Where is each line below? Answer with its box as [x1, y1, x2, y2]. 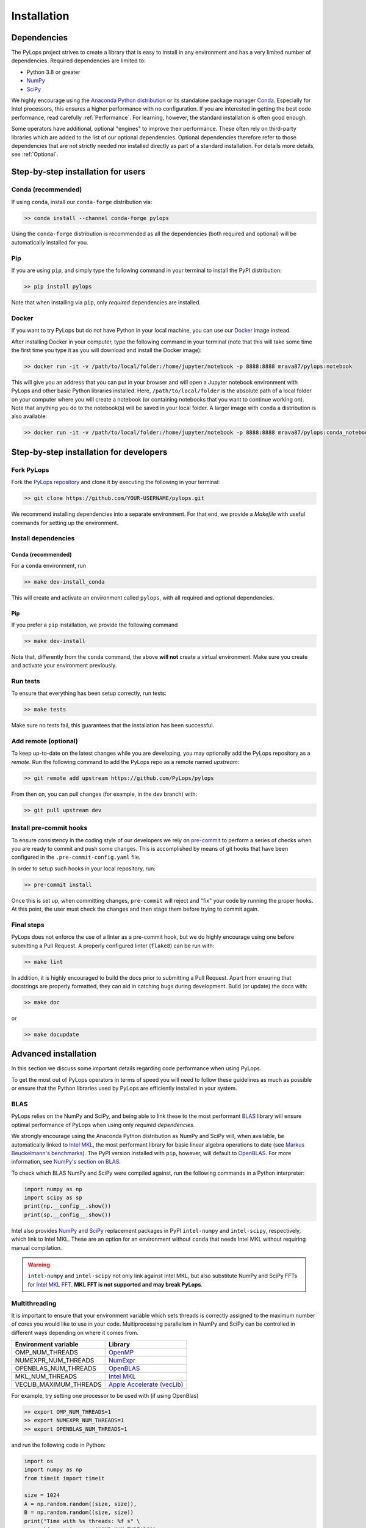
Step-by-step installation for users [11, 167, 146, 177]
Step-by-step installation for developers [11, 447, 168, 457]
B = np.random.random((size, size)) [24, 1509, 134, 1516]
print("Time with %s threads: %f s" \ [24, 1518, 140, 1524]
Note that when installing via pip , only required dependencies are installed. [11, 298, 201, 306]
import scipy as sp [24, 1194, 82, 1201]
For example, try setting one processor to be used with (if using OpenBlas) [11, 1392, 199, 1400]
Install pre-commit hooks [11, 824, 88, 832]
